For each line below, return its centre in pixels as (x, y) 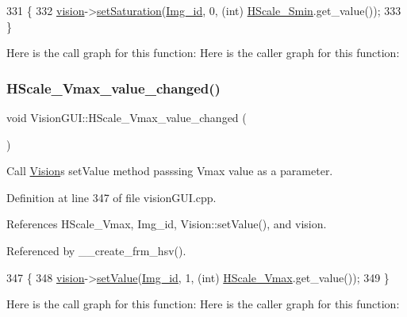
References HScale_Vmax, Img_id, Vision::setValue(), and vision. (167, 224)
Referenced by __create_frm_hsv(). (96, 250)
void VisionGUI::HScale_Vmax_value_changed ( (127, 117)
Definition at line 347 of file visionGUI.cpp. (111, 197)
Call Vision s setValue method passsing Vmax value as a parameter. (170, 171)
